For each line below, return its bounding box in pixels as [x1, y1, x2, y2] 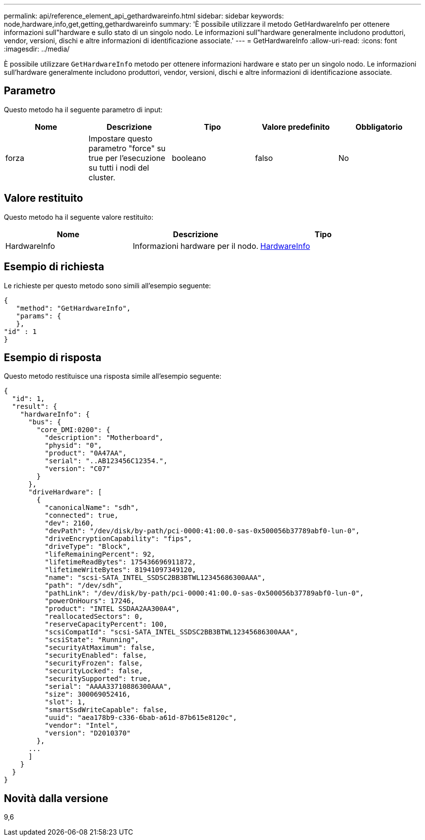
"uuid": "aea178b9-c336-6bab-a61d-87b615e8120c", [45, 714, 237, 722]
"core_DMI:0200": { [36, 426, 111, 434]
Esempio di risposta [4, 351, 101, 364]
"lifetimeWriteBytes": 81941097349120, [45, 566, 196, 574]
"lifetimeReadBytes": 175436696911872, [45, 558, 196, 566]
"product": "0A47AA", [45, 449, 127, 457]
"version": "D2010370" [45, 729, 131, 737]
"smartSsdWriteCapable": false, [45, 706, 168, 714]
